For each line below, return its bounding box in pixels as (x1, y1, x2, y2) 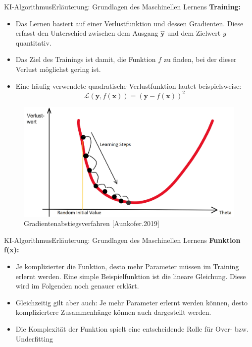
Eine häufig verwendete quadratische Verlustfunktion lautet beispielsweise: (15, 80, 242, 91)
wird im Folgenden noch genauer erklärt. (15, 281, 139, 291)
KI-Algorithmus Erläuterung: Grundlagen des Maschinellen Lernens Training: (4, 1, 241, 11)
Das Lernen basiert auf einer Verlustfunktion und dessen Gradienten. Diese (15, 18, 244, 28)
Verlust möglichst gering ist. (15, 63, 101, 74)
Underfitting (15, 333, 53, 344)
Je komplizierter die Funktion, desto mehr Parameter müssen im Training (15, 261, 239, 271)
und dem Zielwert (167, 28, 221, 38)
